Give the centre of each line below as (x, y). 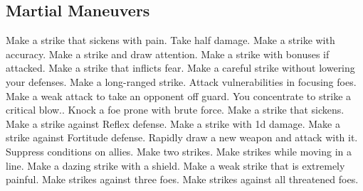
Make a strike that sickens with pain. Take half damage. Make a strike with (170, 40)
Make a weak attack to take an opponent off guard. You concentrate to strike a (179, 95)
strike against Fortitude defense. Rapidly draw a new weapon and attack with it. (182, 137)
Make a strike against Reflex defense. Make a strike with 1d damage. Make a (173, 123)
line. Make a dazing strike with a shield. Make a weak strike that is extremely (175, 165)
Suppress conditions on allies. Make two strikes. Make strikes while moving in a (179, 151)
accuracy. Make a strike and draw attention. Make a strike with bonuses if (168, 54)
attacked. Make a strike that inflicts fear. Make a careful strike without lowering (180, 68)
